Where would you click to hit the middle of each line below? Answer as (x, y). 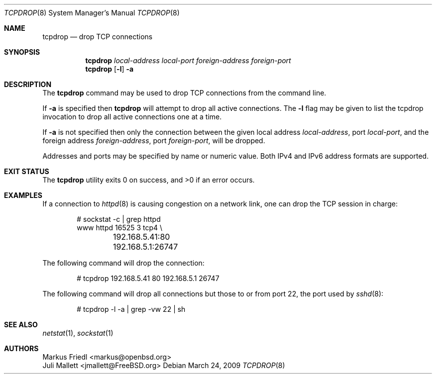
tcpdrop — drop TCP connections (98, 37)
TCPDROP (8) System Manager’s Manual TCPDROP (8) (92, 13)
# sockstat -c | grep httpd (119, 219)
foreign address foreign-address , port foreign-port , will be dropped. (154, 141)
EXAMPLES (23, 195)
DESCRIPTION (28, 84)
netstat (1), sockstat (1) (78, 333)
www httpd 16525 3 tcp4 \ (120, 228)
